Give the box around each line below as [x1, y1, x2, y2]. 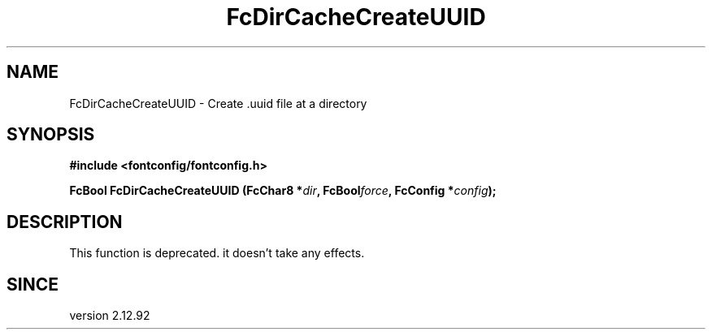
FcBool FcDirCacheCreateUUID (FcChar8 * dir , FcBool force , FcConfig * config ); [69, 183, 497, 198]
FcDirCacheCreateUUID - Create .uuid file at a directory [69, 96, 367, 110]
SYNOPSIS [7, 124, 95, 145]
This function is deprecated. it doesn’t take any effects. [69, 246, 365, 261]
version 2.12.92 [69, 308, 150, 323]
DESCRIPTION [7, 211, 123, 232]
